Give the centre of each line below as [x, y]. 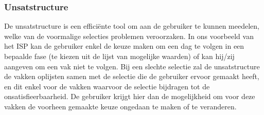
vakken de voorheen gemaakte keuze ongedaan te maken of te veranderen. [120, 106]
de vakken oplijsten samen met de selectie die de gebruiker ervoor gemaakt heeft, [132, 76]
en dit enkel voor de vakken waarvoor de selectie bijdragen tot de [107, 86]
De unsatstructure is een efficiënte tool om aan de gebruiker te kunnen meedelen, [132, 26]
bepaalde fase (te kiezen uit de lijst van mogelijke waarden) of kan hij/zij [119, 56]
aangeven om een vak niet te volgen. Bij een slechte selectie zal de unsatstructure [132, 66]
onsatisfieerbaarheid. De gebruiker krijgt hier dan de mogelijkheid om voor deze [130, 96]
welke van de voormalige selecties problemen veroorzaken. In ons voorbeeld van [129, 36]
